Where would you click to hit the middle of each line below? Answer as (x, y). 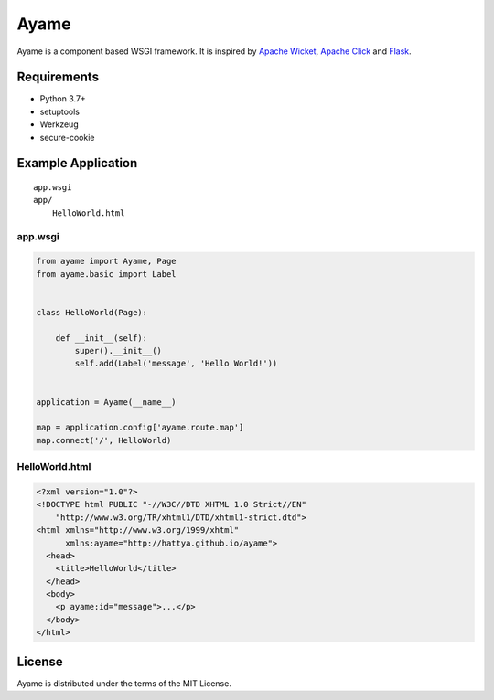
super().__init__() (118, 351)
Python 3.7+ (63, 99)
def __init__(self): (102, 338)
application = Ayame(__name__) (107, 402)
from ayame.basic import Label (107, 274)
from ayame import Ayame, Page (107, 261)
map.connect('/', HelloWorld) (104, 440)
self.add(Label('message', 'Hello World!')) (176, 364)
